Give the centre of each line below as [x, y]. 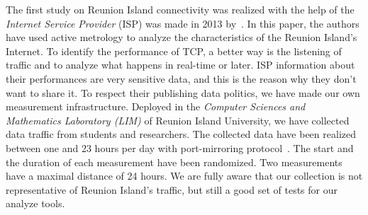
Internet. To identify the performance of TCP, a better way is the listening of [174, 51]
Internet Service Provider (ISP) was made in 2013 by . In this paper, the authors [183, 23]
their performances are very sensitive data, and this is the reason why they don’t [181, 78]
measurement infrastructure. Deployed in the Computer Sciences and [156, 106]
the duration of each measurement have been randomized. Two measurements [174, 162]
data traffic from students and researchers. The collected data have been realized [181, 134]
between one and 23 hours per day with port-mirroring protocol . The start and [180, 147]
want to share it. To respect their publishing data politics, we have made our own [183, 92]
